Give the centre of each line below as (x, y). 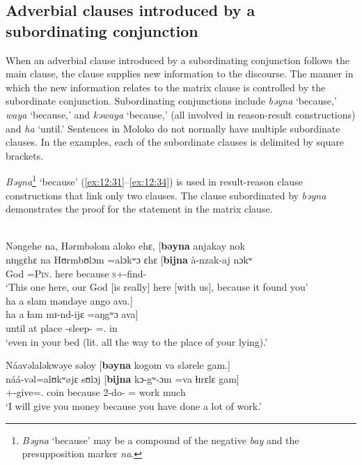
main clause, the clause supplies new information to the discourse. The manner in (180, 74)
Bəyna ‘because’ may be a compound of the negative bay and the (160, 440)
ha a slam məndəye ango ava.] (69, 300)
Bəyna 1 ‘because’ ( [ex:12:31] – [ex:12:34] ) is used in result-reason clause (154, 180)
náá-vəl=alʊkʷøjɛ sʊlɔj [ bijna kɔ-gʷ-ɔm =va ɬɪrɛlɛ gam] (123, 378)
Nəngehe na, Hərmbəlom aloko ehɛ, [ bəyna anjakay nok (125, 246)
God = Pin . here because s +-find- (76, 273)
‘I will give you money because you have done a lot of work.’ (134, 405)
